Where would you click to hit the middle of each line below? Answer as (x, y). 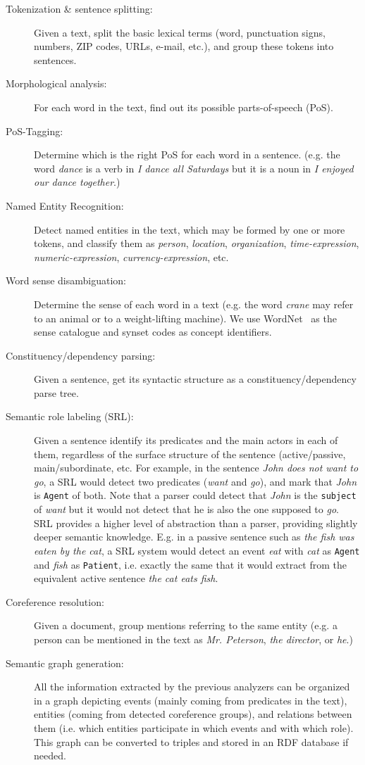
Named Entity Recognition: (65, 205)
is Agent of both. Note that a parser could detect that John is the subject (195, 495)
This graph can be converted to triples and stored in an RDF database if (191, 741)
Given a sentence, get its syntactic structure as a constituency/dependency (195, 379)
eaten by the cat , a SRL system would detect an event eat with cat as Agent (197, 550)
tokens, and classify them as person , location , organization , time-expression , (197, 243)
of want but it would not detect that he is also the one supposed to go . (186, 509)
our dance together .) (77, 182)
